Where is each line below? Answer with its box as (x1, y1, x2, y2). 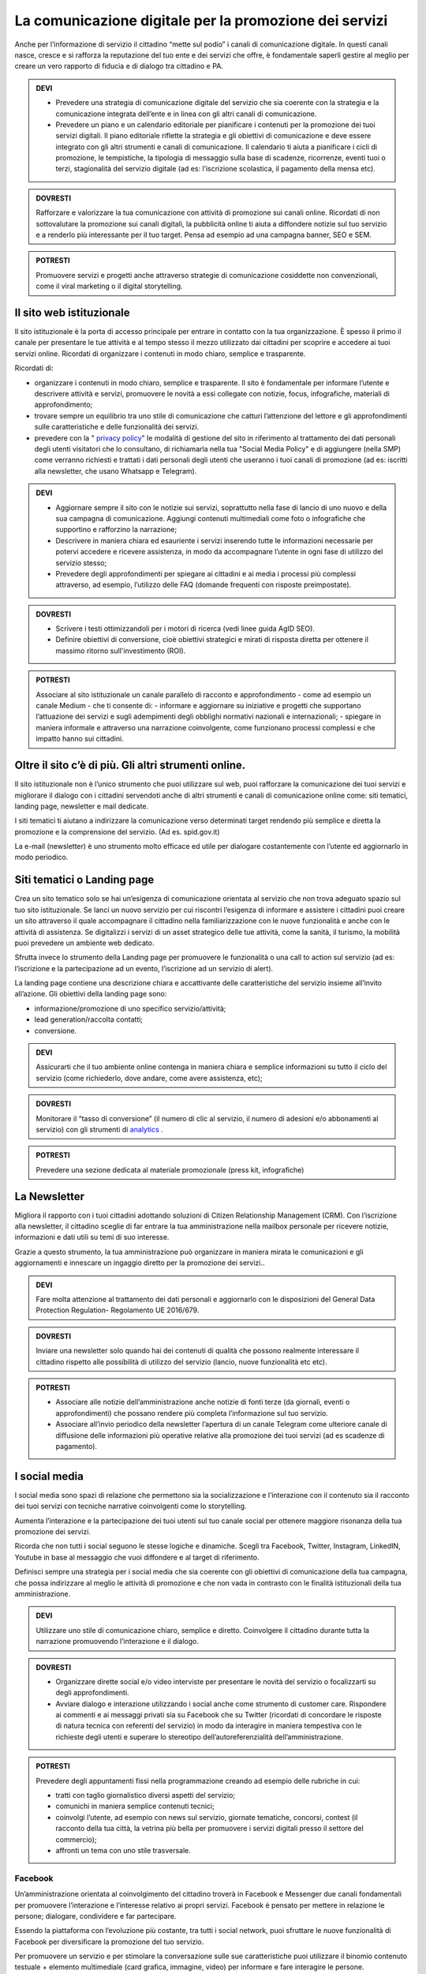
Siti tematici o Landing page (14, 873, 155, 887)
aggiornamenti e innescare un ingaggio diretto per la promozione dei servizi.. (14, 1258, 265, 1267)
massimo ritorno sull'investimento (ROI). (55, 646, 186, 655)
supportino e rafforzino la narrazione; (55, 525, 177, 535)
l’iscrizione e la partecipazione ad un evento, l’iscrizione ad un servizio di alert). (14, 963, 274, 973)
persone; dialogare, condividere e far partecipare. (14, 1911, 177, 1920)
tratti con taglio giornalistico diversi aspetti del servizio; (55, 1791, 236, 1800)
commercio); (55, 1834, 98, 1844)
